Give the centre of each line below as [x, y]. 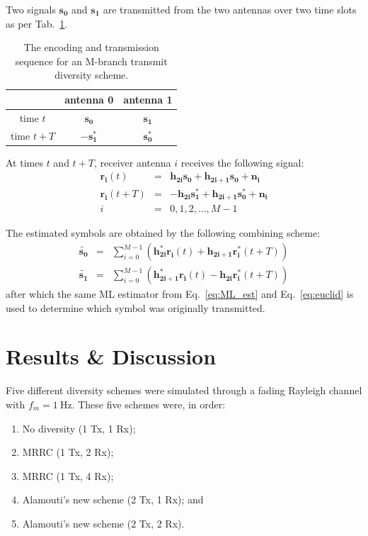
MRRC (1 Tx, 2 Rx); [68, 452]
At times [24, 162]
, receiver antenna [132, 162]
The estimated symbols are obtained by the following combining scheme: [163, 233]
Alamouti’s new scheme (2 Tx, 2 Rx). [103, 523]
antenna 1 [148, 99]
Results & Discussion [111, 356]
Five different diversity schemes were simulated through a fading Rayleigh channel [184, 390]
